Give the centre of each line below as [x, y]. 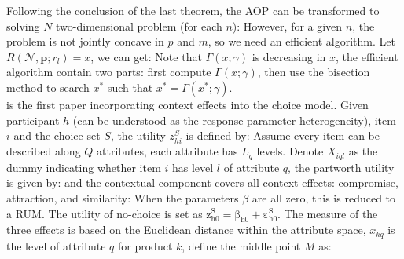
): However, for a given [287, 26]
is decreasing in [289, 56]
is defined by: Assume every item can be [283, 135]
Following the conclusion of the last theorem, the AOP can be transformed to [193, 10]
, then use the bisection [314, 72]
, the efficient [367, 56]
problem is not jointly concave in [85, 41]
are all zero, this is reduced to [324, 197]
